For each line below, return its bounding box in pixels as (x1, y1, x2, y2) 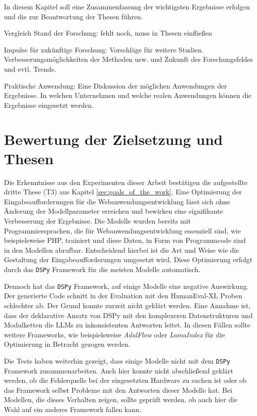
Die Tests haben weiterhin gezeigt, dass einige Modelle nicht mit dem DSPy (4, 355, 230, 366)
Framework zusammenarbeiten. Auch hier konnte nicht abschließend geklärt (4, 365, 233, 375)
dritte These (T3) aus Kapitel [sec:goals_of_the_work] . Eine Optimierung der (4, 186, 242, 197)
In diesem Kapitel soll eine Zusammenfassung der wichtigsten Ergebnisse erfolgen (4, 1, 250, 11)
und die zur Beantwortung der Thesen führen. (4, 11, 143, 21)
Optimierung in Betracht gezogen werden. (4, 339, 130, 349)
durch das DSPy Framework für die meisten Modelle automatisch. (4, 264, 201, 274)
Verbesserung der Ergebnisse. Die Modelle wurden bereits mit (4, 216, 191, 226)
